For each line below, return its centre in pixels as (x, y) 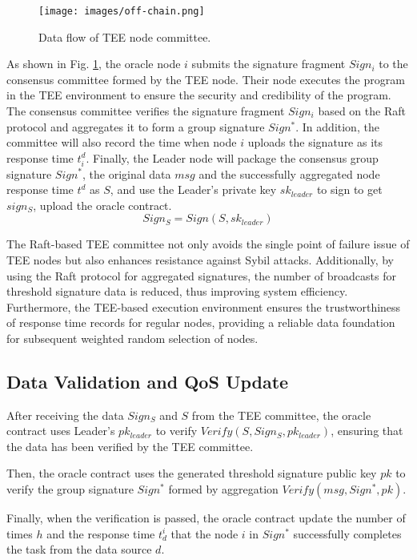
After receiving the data (65, 415)
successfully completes (347, 533)
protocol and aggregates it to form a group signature (136, 126)
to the (393, 64)
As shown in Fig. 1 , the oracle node (94, 64)
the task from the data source (79, 549)
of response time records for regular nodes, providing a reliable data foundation (201, 322)
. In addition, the (337, 126)
